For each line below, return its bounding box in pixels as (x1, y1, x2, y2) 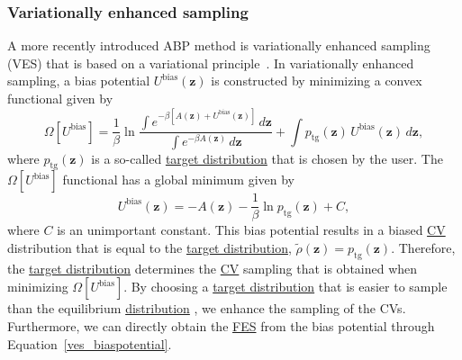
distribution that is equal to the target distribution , (7, 238, 292, 256)
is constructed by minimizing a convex (211, 71, 422, 90)
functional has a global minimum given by (62, 170, 294, 189)
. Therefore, (391, 238, 456, 256)
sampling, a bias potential (7, 71, 150, 90)
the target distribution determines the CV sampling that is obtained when (7, 258, 418, 277)
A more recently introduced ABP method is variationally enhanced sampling (7, 36, 430, 55)
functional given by (7, 89, 113, 107)
